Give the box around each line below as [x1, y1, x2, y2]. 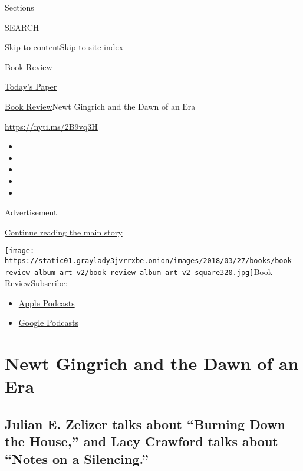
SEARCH [5, 21, 39, 33]
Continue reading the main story [5, 225, 123, 238]
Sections [5, 1, 34, 13]
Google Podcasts [18, 316, 78, 329]
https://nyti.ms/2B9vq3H [5, 120, 98, 132]
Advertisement [5, 206, 57, 218]
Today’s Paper [5, 80, 57, 93]
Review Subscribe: [5, 277, 68, 289]
